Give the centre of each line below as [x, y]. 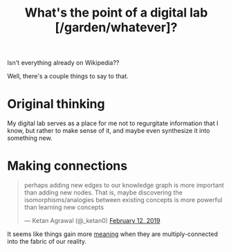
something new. [30, 138]
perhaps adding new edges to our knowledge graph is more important [124, 186]
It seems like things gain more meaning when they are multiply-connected [113, 234]
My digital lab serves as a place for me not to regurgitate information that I [113, 123]
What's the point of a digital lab [116, 13]
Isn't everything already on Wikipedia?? [63, 63]
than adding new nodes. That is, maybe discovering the [103, 192]
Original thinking [56, 104]
